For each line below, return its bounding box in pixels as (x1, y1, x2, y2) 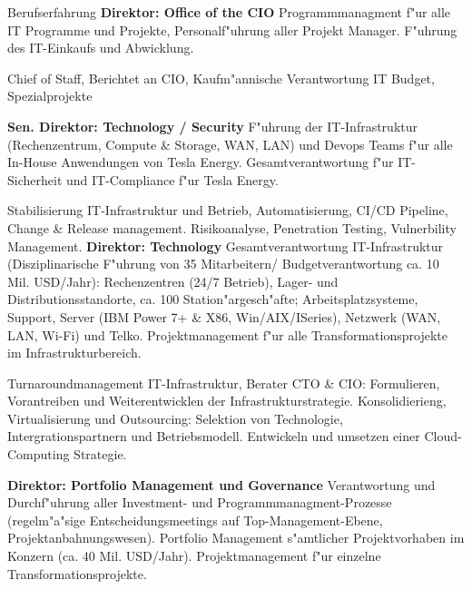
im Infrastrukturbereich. (7, 343, 142, 362)
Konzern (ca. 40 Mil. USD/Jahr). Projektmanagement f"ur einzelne (7, 546, 381, 565)
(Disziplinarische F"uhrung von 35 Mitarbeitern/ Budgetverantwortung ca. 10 (7, 254, 439, 273)
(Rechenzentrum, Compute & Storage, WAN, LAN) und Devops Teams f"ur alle (7, 134, 453, 153)
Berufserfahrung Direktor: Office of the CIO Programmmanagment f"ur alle (7, 3, 451, 21)
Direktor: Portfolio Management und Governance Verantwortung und (7, 475, 436, 494)
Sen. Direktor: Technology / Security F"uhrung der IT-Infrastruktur (7, 116, 418, 135)
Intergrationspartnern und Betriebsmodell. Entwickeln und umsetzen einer (7, 427, 420, 446)
